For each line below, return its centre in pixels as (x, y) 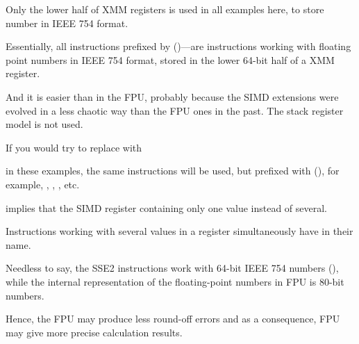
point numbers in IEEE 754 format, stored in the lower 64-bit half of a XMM (170, 59)
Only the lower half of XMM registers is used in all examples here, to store (165, 9)
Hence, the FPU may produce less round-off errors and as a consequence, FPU (173, 319)
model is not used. (44, 124)
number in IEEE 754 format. (67, 23)
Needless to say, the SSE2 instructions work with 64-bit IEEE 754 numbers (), (172, 268)
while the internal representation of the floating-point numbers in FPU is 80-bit (175, 281)
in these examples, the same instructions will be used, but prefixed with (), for (173, 171)
